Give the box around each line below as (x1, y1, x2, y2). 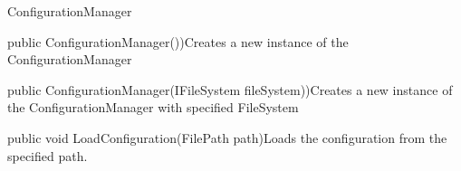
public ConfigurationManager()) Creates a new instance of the (7, 32, 349, 51)
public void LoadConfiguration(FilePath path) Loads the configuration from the (7, 128, 447, 147)
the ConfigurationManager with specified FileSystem (7, 98, 299, 117)
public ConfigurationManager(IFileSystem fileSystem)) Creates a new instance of (7, 80, 453, 99)
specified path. (7, 146, 88, 165)
